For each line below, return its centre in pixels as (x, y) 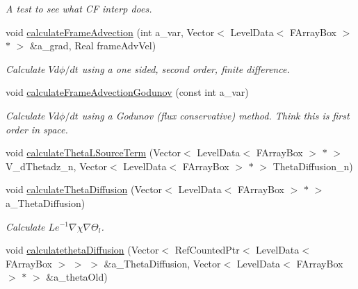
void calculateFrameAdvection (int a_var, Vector (110, 32)
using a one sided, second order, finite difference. (186, 68)
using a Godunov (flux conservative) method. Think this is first (215, 115)
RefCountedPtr (207, 250)
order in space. (37, 129)
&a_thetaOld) (77, 277)
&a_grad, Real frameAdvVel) (93, 46)
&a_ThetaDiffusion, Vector (162, 263)
